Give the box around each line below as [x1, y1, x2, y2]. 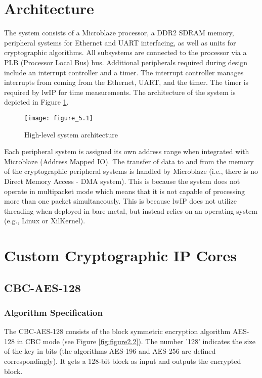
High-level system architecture [24, 129, 118, 139]
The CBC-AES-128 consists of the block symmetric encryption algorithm [4, 326, 231, 337]
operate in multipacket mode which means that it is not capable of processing [4, 185, 245, 196]
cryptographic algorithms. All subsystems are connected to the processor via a [4, 47, 247, 58]
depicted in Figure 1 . [4, 97, 69, 107]
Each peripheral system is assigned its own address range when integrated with [4, 146, 249, 157]
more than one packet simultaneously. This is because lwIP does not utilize [4, 196, 237, 206]
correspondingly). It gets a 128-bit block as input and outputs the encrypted [4, 356, 241, 366]
